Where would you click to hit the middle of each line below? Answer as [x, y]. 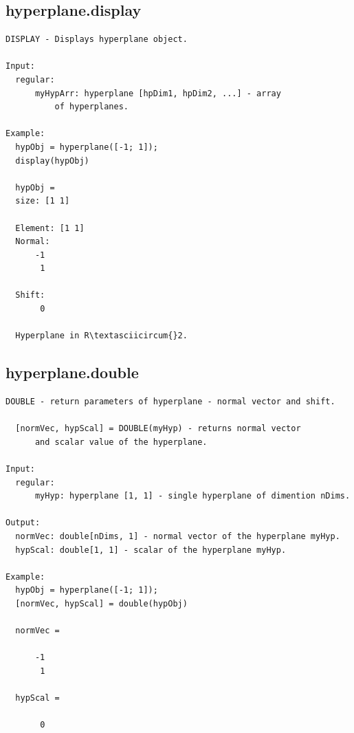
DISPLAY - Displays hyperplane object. [97, 40]
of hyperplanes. [91, 107]
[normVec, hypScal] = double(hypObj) [101, 603]
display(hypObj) [52, 161]
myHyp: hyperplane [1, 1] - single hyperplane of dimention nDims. [192, 496]
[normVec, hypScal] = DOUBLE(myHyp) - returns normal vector [158, 429]
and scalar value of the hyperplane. [121, 442]
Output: [23, 523]
